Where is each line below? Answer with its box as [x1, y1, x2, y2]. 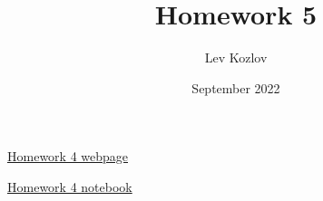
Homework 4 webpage [7, 147, 129, 166]
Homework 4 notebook [7, 177, 132, 196]
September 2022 [191, 78, 280, 97]
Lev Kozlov [204, 48, 268, 67]
